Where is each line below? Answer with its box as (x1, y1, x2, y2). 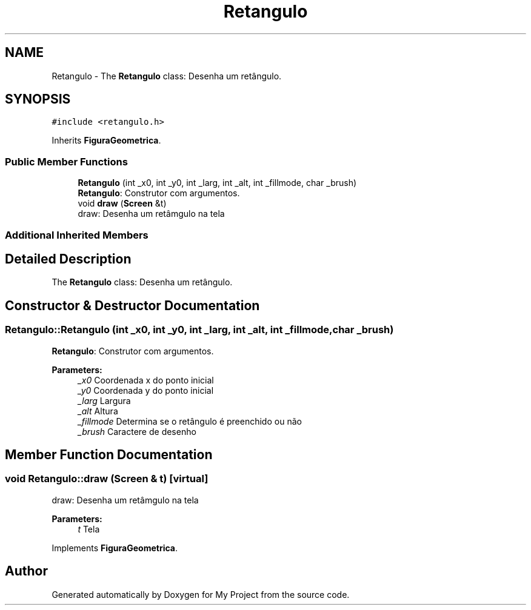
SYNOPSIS (5, 91, 71, 107)
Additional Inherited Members (5, 228, 149, 241)
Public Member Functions (5, 155, 128, 168)
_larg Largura (78, 395, 131, 406)
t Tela (78, 523, 100, 534)
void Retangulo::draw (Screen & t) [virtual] (5, 472, 209, 485)
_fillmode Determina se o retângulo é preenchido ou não (78, 416, 302, 426)
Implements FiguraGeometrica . (52, 542, 178, 553)
